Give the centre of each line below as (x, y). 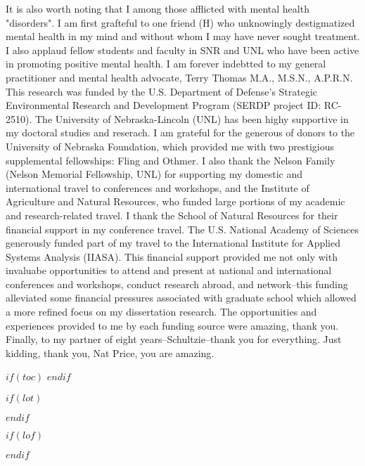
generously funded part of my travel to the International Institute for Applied (173, 243)
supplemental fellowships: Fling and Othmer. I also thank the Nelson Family (171, 160)
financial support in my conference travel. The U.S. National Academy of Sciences (182, 229)
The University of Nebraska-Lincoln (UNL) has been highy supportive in (192, 118)
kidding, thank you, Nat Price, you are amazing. (110, 352)
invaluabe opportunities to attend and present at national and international (169, 270)
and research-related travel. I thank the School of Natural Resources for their (172, 215)
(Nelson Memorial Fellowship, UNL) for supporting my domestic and (154, 174)
